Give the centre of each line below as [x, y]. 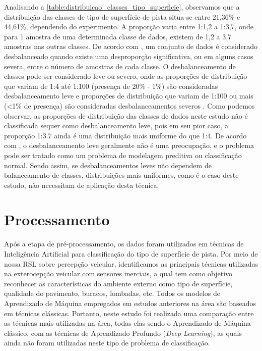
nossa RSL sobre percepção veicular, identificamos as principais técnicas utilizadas [131, 263]
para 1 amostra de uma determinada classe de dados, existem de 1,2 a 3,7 [118, 36]
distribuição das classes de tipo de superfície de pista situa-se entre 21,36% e [122, 16]
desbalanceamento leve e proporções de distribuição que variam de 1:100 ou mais [129, 96]
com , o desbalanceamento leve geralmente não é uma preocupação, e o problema [129, 145]
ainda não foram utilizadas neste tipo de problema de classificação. [107, 343]
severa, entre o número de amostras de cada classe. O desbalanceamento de [120, 66]
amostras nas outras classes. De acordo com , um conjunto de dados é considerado [131, 46]
